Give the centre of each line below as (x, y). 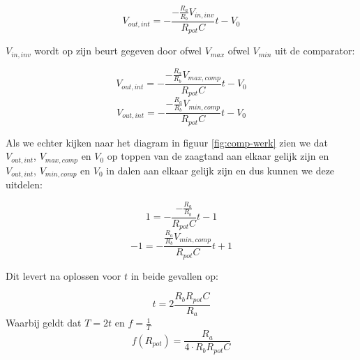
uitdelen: (24, 185)
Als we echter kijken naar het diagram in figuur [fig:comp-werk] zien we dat (167, 142)
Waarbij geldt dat (44, 323)
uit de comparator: (315, 51)
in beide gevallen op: (174, 275)
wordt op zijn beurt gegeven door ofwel (118, 51)
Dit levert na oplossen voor (63, 275)
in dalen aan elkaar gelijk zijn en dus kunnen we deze (220, 170)
